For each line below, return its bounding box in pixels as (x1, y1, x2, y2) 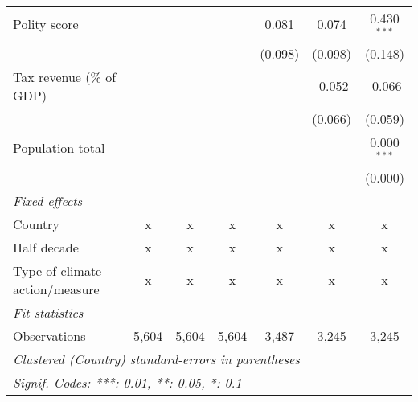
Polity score (13, 14, 79, 34)
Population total (13, 138, 105, 158)
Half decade (13, 237, 79, 256)
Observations (13, 326, 86, 345)
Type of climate (13, 260, 102, 280)
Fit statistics (13, 302, 84, 322)
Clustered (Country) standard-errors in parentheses (13, 349, 300, 368)
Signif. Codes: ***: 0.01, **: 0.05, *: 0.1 (13, 372, 242, 392)
